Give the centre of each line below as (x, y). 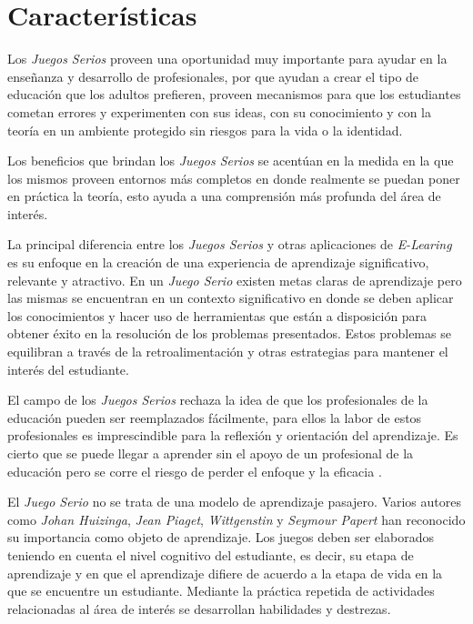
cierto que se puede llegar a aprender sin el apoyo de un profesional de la (211, 453)
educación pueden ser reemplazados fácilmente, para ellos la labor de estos (215, 417)
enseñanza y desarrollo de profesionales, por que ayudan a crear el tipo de (213, 76)
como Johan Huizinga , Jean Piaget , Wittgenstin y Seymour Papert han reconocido (236, 519)
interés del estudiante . (68, 369)
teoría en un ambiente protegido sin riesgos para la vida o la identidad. (205, 130)
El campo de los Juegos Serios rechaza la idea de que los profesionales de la (218, 400)
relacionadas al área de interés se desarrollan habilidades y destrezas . (199, 608)
